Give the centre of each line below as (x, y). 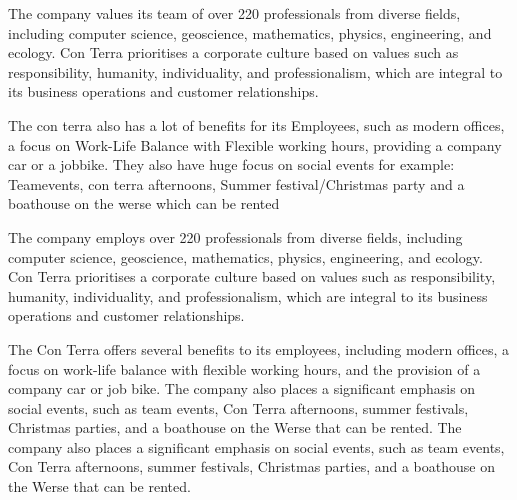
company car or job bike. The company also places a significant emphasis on (242, 388)
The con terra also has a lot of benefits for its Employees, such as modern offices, (256, 124)
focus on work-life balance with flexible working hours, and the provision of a (244, 368)
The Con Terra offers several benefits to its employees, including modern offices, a (259, 348)
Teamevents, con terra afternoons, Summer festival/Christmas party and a (236, 183)
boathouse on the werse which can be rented (144, 203)
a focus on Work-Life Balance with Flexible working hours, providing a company (255, 144)
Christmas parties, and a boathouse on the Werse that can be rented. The (235, 427)
